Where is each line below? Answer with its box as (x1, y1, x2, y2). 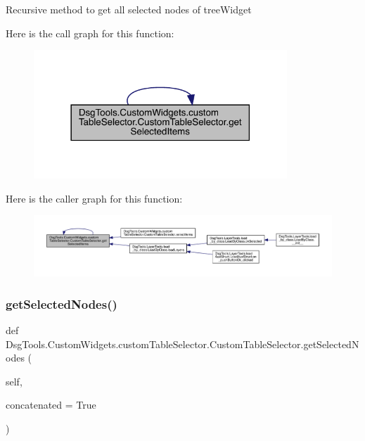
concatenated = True (6, 397, 96, 412)
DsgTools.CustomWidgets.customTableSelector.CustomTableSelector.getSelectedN (6, 336, 359, 351)
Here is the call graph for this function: (6, 25, 174, 40)
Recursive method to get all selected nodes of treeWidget (6, 2, 252, 16)
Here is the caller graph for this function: (6, 191, 183, 205)
